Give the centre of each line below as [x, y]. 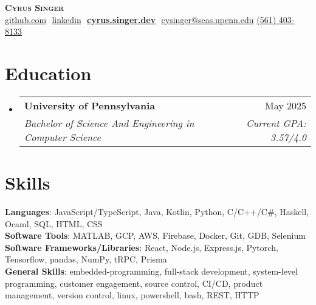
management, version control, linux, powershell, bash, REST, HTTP [132, 295]
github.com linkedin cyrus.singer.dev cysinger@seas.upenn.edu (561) [141, 19]
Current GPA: [276, 123]
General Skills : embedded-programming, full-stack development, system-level [151, 271]
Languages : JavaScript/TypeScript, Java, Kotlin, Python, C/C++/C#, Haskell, [157, 212]
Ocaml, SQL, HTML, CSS [54, 223]
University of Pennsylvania [90, 105]
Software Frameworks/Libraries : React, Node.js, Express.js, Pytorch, [142, 247]
